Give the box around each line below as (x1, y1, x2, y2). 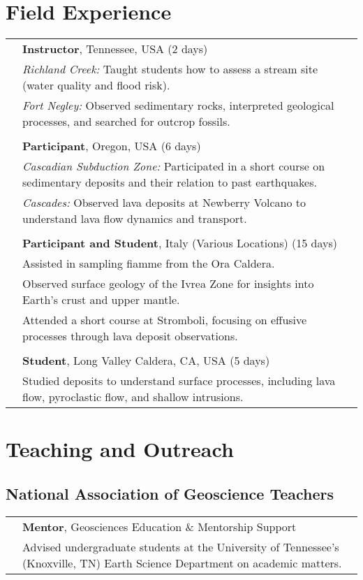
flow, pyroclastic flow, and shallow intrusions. (22, 389, 244, 405)
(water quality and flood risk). (22, 77, 170, 94)
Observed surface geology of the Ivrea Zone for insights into (22, 275, 314, 292)
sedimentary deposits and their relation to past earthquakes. (22, 174, 317, 191)
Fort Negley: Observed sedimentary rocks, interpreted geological (22, 97, 334, 114)
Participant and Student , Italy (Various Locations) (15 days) (22, 235, 338, 252)
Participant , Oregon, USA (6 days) (22, 138, 201, 154)
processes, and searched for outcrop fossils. (22, 113, 230, 130)
